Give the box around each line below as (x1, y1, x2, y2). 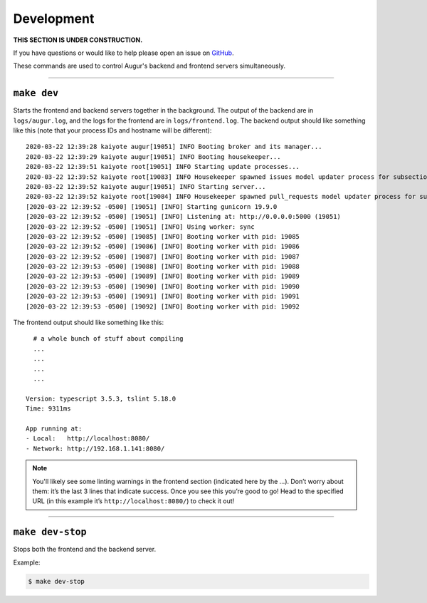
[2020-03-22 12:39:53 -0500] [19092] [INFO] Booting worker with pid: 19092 (26, 302, 300, 310)
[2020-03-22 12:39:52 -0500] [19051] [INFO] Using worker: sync (26, 222, 255, 231)
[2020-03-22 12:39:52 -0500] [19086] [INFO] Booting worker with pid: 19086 (26, 242, 300, 251)
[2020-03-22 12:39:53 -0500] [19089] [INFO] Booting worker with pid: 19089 (26, 272, 300, 281)
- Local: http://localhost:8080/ (26, 435, 150, 443)
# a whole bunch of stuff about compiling (33, 335, 184, 343)
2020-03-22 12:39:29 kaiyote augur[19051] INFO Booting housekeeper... (26, 153, 281, 160)
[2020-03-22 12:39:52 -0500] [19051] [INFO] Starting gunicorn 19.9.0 (26, 202, 278, 210)
